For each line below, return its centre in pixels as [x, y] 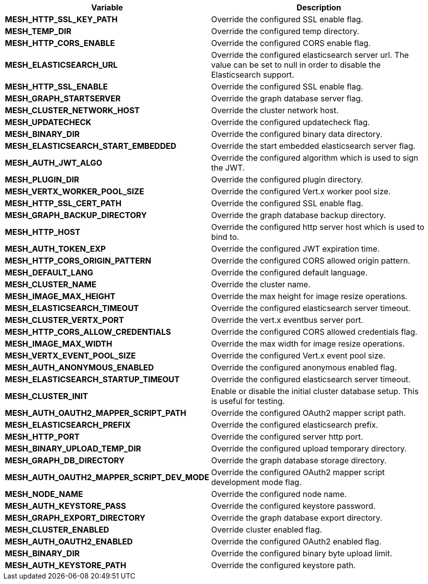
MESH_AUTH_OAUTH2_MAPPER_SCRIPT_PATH [96, 413]
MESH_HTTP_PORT [42, 437]
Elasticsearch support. [253, 75]
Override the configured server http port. [287, 437]
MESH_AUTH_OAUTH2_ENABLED [69, 541]
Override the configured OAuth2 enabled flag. [296, 541]
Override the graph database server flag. [287, 98]
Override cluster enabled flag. [267, 530]
